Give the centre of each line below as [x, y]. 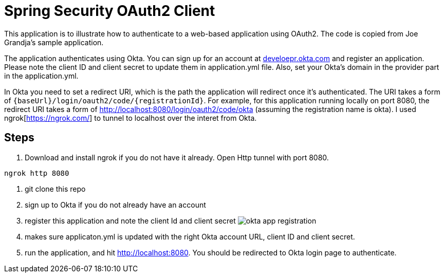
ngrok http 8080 [37, 173]
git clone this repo [55, 189]
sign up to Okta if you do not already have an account [115, 205]
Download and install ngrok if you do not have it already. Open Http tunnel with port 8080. [177, 157]
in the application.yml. [41, 76]
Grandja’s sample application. [54, 42]
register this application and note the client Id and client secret [130, 220]
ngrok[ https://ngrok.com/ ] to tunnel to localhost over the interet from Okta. [131, 118]
